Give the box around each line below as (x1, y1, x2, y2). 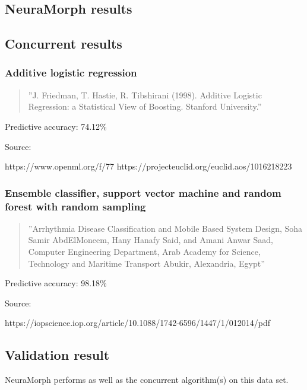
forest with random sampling (5, 199, 146, 213)
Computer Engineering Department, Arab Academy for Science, (28, 245, 261, 258)
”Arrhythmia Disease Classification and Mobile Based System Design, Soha (28, 222, 303, 234)
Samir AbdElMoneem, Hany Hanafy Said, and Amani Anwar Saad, (28, 234, 273, 246)
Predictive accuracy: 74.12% (5, 120, 107, 132)
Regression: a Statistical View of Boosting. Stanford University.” (28, 100, 262, 113)
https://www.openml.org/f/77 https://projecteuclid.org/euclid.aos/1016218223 (5, 160, 292, 172)
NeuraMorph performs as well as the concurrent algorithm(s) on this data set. (5, 373, 289, 386)
